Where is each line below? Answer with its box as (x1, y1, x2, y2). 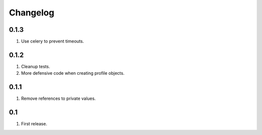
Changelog (9, 7, 54, 18)
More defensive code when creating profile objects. (21, 70, 125, 76)
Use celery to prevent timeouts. (21, 39, 84, 44)
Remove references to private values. (21, 95, 96, 101)
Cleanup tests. (21, 63, 50, 69)
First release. (21, 121, 48, 127)
